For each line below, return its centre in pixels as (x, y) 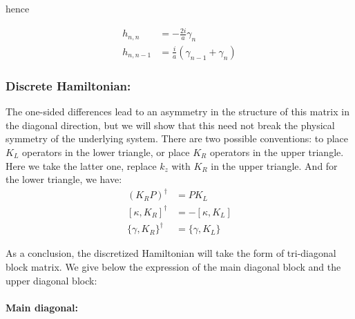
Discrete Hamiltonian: (68, 85)
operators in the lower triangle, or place (106, 152)
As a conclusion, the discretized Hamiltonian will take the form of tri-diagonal (171, 253)
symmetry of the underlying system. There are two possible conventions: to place (177, 138)
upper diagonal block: (51, 280)
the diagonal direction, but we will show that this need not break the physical (170, 125)
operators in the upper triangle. (277, 152)
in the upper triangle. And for (274, 165)
